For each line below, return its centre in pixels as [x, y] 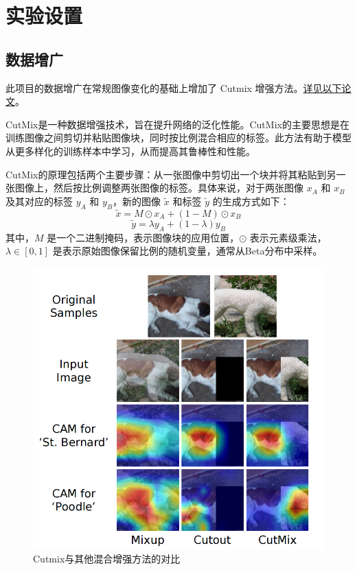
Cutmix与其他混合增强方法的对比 [107, 559]
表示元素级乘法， [288, 237]
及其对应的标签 [39, 201]
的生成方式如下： [251, 201]
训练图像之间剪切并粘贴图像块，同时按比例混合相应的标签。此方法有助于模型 [178, 138]
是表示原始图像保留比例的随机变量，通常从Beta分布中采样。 [187, 251]
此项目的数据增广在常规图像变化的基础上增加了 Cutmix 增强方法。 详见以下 [174, 87]
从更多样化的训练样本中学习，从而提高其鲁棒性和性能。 [130, 151]
